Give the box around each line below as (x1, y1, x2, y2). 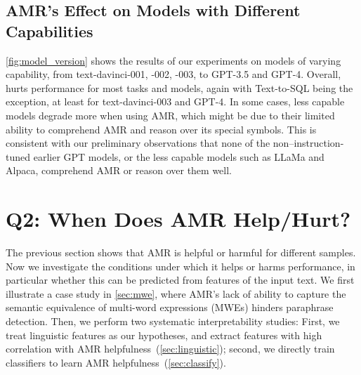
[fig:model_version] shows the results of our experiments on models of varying (6, 53, 341, 67)
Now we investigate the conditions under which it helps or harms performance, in (6, 258, 355, 273)
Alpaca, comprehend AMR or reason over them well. (6, 163, 232, 178)
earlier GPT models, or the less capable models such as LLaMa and (33, 149, 324, 164)
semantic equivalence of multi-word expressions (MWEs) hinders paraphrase (6, 300, 334, 315)
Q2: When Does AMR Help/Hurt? (6, 204, 351, 233)
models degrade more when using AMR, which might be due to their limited (6, 107, 335, 122)
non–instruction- (273, 136, 344, 150)
